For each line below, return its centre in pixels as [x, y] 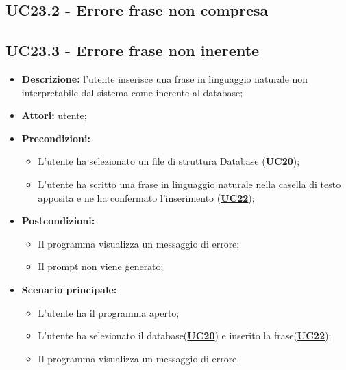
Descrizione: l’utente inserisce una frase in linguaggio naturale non [165, 78]
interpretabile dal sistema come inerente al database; [132, 92]
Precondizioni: [56, 138]
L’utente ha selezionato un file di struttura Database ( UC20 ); [169, 161]
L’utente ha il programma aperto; [109, 312]
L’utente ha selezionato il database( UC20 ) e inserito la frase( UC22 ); [185, 335]
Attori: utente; [54, 115]
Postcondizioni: [58, 221]
